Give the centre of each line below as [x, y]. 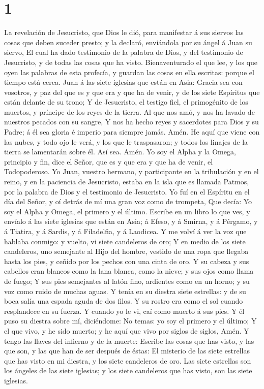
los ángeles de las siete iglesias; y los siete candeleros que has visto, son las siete [128, 370]
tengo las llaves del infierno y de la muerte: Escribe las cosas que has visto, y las [129, 341]
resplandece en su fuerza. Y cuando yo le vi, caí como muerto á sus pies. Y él [124, 311]
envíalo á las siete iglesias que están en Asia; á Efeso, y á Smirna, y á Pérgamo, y [131, 221]
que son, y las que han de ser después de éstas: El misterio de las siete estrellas [127, 351]
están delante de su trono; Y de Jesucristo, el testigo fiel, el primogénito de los [126, 102]
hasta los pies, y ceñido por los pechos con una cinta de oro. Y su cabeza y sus [127, 261]
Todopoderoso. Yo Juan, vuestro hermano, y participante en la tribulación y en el [131, 171]
